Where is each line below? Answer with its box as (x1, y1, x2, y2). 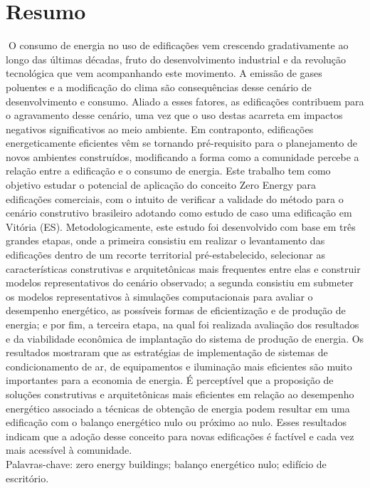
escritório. (6, 470, 49, 485)
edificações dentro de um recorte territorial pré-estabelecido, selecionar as (6, 247, 325, 262)
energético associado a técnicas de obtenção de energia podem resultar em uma (6, 400, 350, 415)
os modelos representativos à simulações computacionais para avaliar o (6, 289, 313, 303)
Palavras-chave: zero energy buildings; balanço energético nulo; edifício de (6, 456, 327, 471)
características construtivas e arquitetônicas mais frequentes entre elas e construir (6, 261, 361, 276)
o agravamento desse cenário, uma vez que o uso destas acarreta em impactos (6, 108, 343, 123)
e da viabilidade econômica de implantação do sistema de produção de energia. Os (6, 331, 364, 346)
